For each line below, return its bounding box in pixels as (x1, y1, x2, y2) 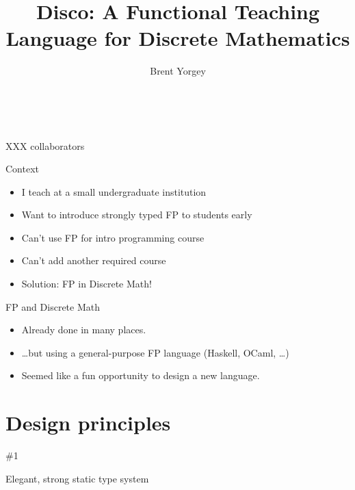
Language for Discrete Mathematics (5, 24, 350, 52)
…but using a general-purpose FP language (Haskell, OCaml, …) (21, 345, 289, 359)
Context (5, 162, 39, 176)
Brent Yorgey (150, 64, 206, 78)
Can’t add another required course (21, 253, 166, 268)
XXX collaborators (5, 138, 85, 153)
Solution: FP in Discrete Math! (21, 276, 152, 291)
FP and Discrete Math (5, 299, 100, 313)
